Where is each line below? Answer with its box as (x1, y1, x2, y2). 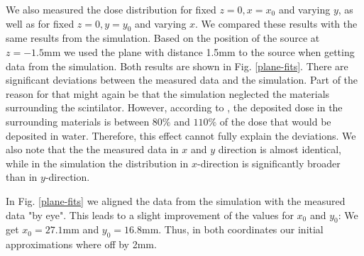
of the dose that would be (219, 113, 331, 128)
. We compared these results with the (195, 16, 358, 30)
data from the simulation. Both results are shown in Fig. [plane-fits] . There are (6, 58, 348, 73)
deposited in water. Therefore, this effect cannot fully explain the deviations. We (6, 128, 356, 143)
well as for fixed (6, 16, 75, 30)
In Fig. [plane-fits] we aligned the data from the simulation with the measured (6, 193, 346, 208)
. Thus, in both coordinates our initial (158, 222, 324, 237)
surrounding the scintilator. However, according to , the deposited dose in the (6, 100, 343, 115)
